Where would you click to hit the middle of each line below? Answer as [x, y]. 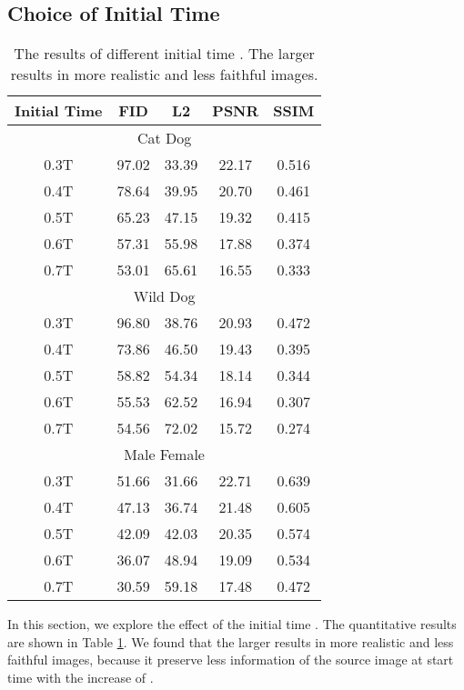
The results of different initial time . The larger [164, 54]
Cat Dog [164, 138]
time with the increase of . [81, 677]
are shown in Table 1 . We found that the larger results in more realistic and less [231, 641]
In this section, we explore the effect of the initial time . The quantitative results [232, 624]
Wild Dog [164, 296]
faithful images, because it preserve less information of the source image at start [231, 660]
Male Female [164, 455]
